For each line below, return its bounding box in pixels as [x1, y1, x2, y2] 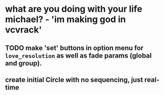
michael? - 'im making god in [5, 14, 126, 25]
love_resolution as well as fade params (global [5, 51, 152, 60]
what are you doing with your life [5, 3, 142, 15]
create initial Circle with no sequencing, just [5, 75, 143, 84]
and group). [5, 59, 42, 67]
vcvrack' [5, 24, 42, 35]
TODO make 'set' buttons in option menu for [5, 44, 144, 52]
